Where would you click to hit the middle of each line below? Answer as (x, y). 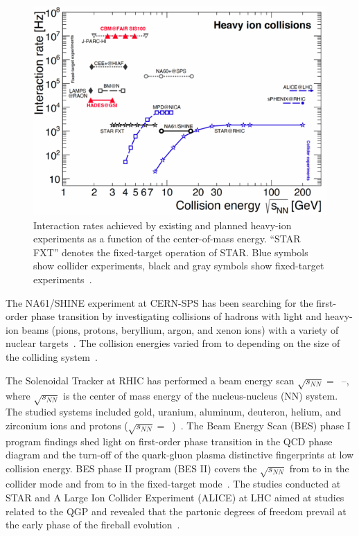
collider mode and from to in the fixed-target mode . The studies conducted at (173, 484)
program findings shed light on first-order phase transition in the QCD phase (169, 441)
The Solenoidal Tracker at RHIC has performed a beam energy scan (150, 380)
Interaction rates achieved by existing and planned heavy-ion (163, 225)
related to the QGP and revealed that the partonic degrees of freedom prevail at (176, 511)
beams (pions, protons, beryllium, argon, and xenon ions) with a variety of (180, 329)
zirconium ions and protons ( (67, 425)
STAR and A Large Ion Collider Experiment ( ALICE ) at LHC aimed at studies (175, 498)
